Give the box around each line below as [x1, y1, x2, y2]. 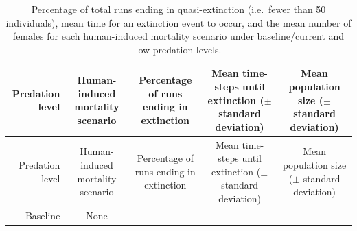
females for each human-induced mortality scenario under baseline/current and [12, 29, 345, 43]
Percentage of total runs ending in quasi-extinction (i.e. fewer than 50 [31, 2, 326, 16]
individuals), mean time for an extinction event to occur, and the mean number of [5, 15, 352, 29]
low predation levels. [135, 42, 222, 56]
